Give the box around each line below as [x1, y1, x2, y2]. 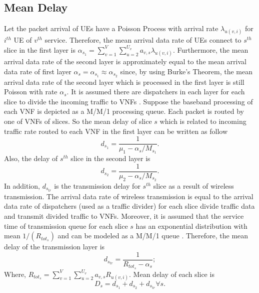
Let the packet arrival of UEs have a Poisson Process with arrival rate [4, 23, 218, 34]
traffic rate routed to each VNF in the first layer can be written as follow [4, 125, 227, 136]
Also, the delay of [4, 153, 58, 164]
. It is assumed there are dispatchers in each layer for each [66, 86, 245, 97]
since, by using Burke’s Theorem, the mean [120, 66, 253, 76]
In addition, [4, 180, 40, 191]
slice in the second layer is [70, 153, 150, 164]
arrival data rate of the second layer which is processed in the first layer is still [4, 76, 244, 87]
